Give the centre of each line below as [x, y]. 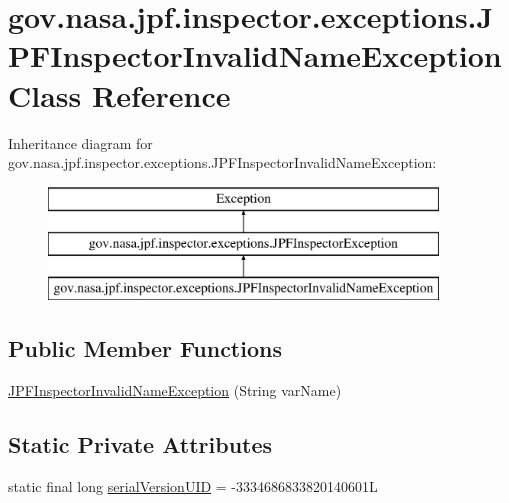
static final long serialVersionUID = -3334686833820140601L [193, 485]
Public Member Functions [145, 348]
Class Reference [119, 94]
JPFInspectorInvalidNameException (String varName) [175, 389]
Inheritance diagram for [80, 142]
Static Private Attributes [140, 443]
